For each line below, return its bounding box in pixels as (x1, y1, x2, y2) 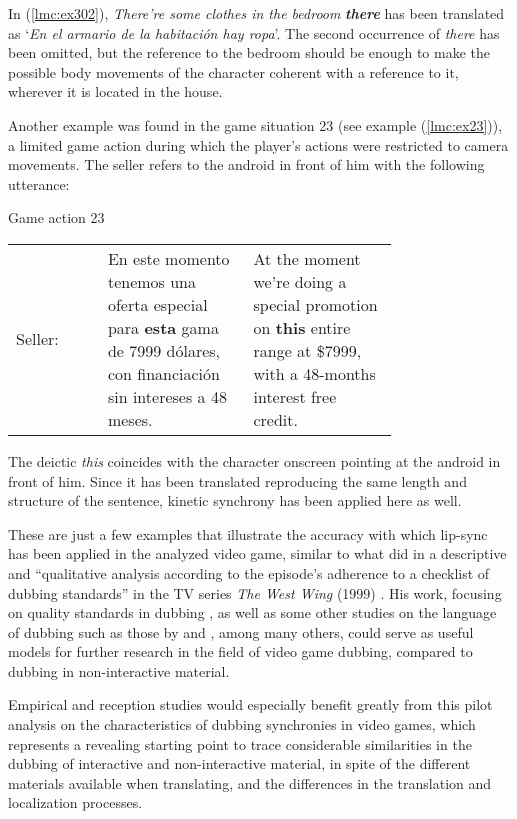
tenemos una (107, 269, 197, 293)
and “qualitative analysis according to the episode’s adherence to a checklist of (8, 562, 490, 583)
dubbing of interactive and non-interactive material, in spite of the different (8, 753, 471, 774)
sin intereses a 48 (107, 384, 227, 408)
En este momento (107, 246, 230, 270)
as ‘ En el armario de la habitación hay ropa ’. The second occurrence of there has (8, 22, 500, 43)
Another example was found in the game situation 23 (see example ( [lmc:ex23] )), (8, 114, 503, 135)
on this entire (253, 315, 351, 339)
